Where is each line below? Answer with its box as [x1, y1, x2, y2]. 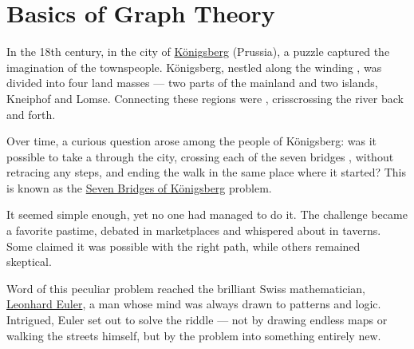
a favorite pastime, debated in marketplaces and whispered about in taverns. [6, 222, 381, 239]
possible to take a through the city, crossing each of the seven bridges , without [6, 148, 394, 165]
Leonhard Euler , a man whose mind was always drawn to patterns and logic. [6, 295, 381, 312]
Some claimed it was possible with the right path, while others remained [6, 237, 361, 254]
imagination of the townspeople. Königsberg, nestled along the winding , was [6, 58, 382, 75]
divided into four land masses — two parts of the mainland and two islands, [6, 74, 378, 91]
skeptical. [6, 253, 52, 270]
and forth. [6, 105, 56, 122]
